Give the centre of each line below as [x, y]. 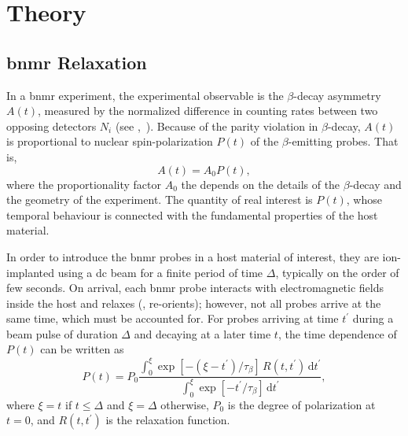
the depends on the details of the [261, 184]
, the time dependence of [337, 333]
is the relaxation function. [168, 420]
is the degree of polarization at [301, 404]
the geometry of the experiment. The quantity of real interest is [160, 200]
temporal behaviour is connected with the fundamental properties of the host [192, 214]
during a [373, 318]
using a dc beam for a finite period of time [160, 272]
